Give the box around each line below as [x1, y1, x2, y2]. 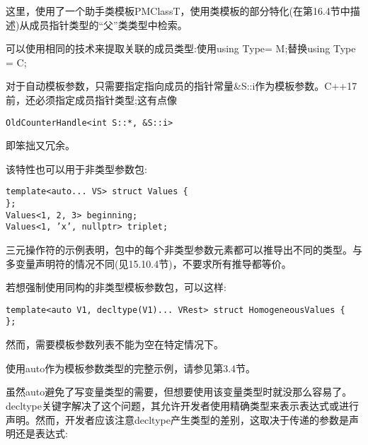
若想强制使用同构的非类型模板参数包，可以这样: [6, 280, 226, 295]
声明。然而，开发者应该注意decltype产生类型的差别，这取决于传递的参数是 [6, 412, 349, 427]
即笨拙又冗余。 [6, 138, 75, 153]
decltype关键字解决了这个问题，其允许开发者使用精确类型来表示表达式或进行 [6, 398, 359, 413]
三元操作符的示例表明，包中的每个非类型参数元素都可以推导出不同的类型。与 [6, 242, 362, 257]
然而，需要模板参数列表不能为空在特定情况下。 [6, 337, 224, 352]
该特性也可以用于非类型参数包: [6, 161, 147, 176]
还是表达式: [15, 426, 68, 441]
